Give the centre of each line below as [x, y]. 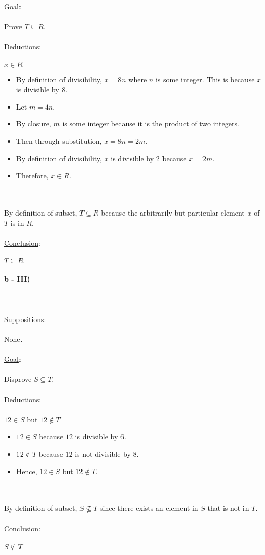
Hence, [27, 471]
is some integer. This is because [205, 79]
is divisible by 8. [42, 89]
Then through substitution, [59, 141]
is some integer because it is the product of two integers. [151, 124]
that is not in [228, 508]
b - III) [17, 279]
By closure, [34, 124]
